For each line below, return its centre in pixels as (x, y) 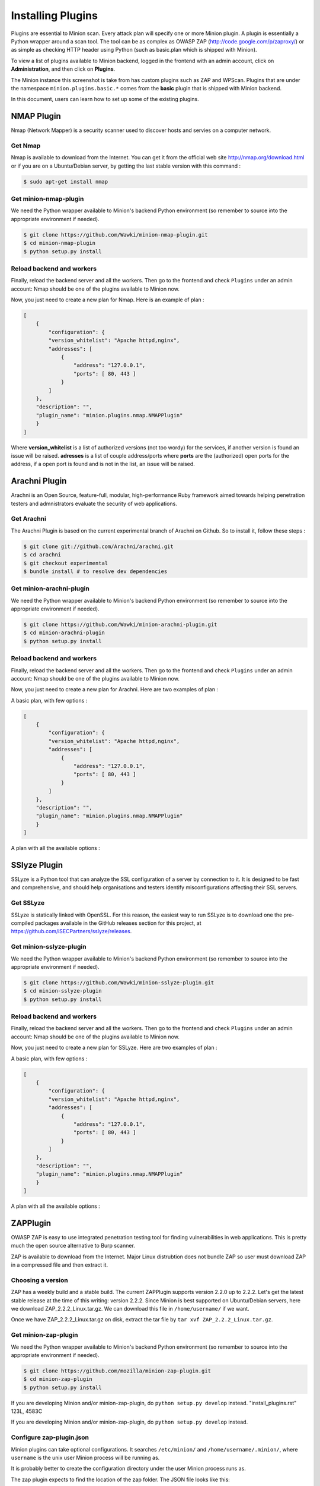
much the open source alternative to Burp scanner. (73, 1246)
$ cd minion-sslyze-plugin (63, 991)
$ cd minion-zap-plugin (58, 1379)
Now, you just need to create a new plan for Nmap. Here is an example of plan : (108, 300)
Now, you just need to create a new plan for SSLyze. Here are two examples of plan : (114, 1048)
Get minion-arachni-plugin (50, 588)
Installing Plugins (54, 15)
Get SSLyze (28, 903)
